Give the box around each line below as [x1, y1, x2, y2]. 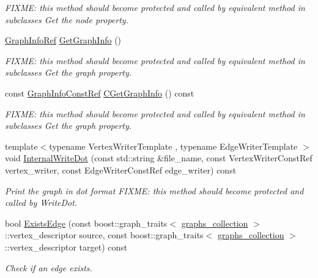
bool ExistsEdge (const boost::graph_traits [5, 216, 168, 229]
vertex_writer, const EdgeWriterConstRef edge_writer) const [5, 163, 237, 176]
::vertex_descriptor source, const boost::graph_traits [5, 229, 204, 241]
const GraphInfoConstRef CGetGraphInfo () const [5, 86, 194, 99]
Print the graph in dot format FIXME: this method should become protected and [5, 184, 304, 197]
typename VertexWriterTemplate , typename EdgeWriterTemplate [49, 139, 298, 152]
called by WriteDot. [5, 196, 78, 209]
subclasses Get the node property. [5, 13, 128, 26]
